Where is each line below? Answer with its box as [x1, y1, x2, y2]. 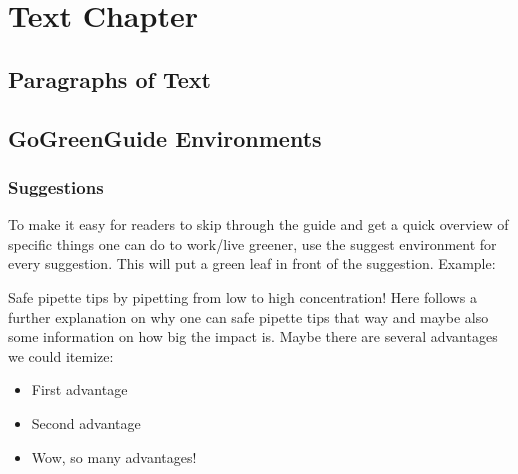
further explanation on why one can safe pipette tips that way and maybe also [8, 306, 489, 327]
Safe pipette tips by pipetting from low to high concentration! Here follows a [8, 286, 477, 307]
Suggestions [8, 174, 104, 199]
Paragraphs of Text [8, 63, 211, 94]
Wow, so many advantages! [31, 446, 197, 467]
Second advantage [31, 412, 141, 433]
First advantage [31, 379, 128, 400]
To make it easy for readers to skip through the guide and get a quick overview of [8, 214, 509, 235]
